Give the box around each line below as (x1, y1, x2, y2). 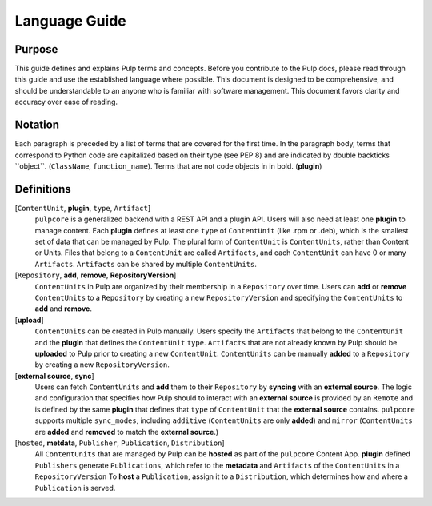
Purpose (14, 42, 58, 56)
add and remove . (34, 304, 92, 313)
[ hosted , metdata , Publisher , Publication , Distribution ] (14, 438, 225, 448)
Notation (14, 118, 60, 132)
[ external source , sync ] (14, 371, 94, 380)
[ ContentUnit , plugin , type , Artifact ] (14, 203, 151, 213)
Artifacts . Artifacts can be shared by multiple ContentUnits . (34, 259, 258, 269)
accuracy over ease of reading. (14, 97, 118, 107)
